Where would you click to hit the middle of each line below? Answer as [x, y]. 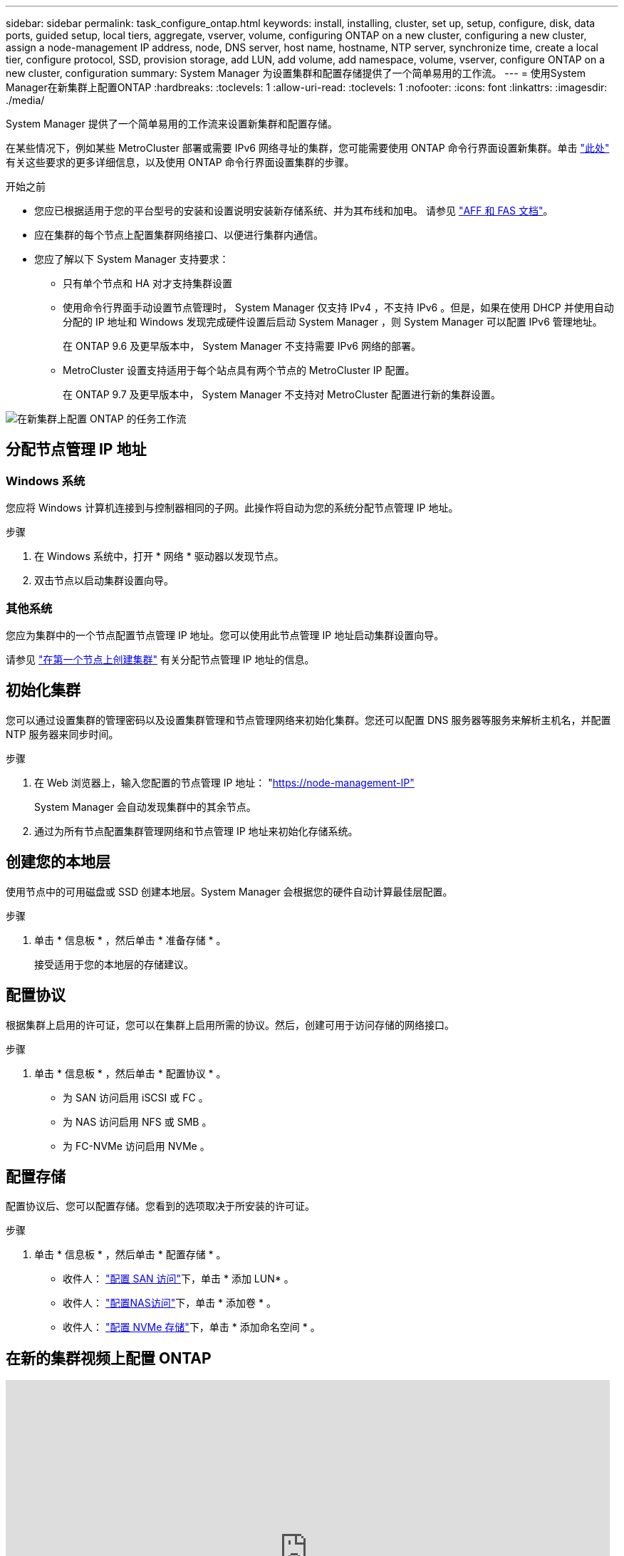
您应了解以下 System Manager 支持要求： [132, 259]
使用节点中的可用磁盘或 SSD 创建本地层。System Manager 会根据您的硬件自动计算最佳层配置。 [229, 891]
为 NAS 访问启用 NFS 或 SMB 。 [137, 1121]
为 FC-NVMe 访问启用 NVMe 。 [136, 1146]
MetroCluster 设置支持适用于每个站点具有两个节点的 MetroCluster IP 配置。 [239, 370]
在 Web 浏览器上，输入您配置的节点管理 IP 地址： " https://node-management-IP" [224, 782]
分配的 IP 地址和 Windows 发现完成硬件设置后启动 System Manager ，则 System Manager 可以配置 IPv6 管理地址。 [333, 322]
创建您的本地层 [58, 862]
